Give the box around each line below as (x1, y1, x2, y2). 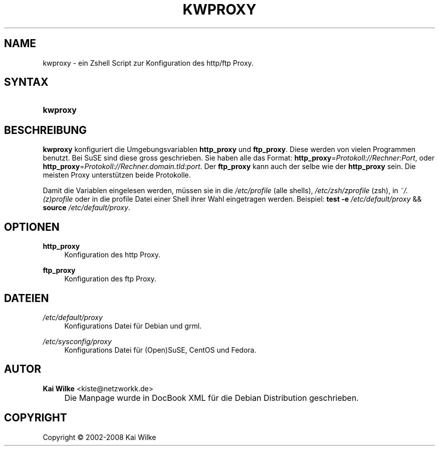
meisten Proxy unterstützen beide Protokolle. (43, 171, 191, 180)
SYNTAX (4, 76, 49, 89)
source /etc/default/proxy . (43, 203, 130, 212)
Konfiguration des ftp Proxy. (64, 274, 156, 283)
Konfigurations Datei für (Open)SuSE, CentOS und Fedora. (64, 345, 257, 354)
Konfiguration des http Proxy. (64, 250, 161, 259)
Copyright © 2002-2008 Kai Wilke (43, 432, 156, 441)
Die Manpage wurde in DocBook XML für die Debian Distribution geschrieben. (64, 392, 359, 403)
